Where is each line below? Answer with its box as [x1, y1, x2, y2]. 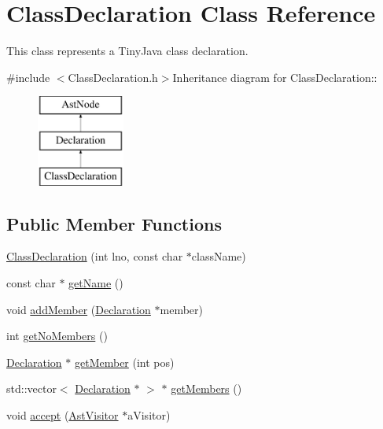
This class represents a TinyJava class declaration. [6, 43, 249, 59]
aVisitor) [127, 407, 171, 423]
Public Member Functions [6, 211, 222, 235]
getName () [68, 275, 123, 291]
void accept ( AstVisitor [6, 407, 119, 423]
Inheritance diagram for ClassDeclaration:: [172, 68, 377, 85]
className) [191, 248, 246, 264]
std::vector [6, 380, 57, 397]
